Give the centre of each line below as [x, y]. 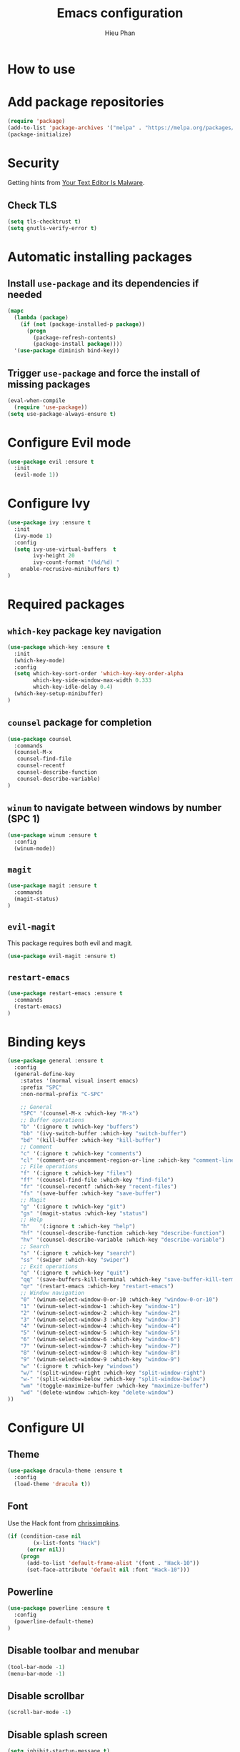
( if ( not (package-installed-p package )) [82, 324]
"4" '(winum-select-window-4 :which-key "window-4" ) [100, 1326]
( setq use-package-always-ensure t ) [62, 414]
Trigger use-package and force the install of [104, 373]
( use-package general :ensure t [55, 1061]
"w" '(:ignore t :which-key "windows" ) [80, 1366]
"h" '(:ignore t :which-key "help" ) [78, 1227]
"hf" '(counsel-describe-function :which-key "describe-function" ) [122, 1233]
